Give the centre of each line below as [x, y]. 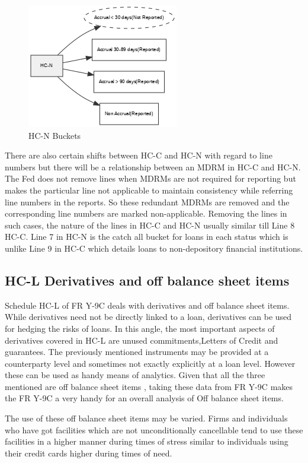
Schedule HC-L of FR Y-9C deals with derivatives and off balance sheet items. [147, 305]
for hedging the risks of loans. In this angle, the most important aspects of [140, 328]
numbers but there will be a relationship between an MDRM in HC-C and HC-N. [153, 167]
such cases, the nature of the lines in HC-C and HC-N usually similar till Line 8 [150, 225]
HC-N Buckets [55, 135]
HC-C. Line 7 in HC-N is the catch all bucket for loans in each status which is [147, 237]
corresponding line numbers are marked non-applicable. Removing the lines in [146, 213]
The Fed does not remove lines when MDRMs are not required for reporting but [150, 178]
